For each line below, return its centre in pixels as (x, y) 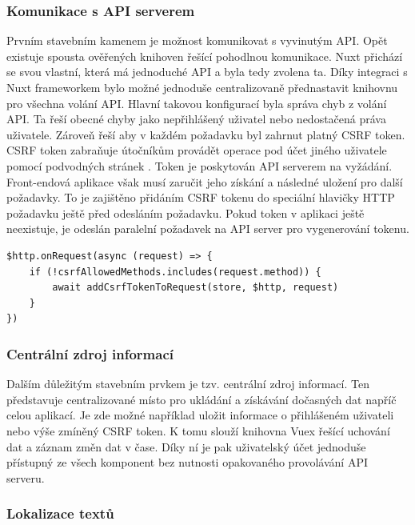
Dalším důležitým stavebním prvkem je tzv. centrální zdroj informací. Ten (188, 384)
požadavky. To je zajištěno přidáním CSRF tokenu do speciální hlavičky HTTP (201, 197)
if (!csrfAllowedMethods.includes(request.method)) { (175, 272)
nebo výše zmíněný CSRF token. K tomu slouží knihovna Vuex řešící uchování (198, 430)
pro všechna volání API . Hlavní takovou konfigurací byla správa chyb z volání (197, 103)
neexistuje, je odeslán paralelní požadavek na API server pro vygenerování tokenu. (208, 228)
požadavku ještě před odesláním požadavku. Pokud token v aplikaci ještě (186, 212)
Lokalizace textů (60, 513)
